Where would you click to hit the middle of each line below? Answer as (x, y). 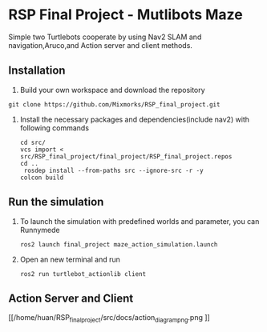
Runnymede (40, 230)
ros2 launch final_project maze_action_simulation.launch (119, 244)
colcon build (42, 178)
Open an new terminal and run (70, 259)
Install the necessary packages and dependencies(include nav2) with (135, 119)
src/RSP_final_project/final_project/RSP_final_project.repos (126, 156)
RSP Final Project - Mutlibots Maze (125, 15)
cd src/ (32, 142)
